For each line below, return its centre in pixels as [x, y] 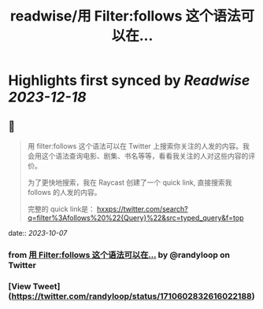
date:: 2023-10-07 [38, 233]
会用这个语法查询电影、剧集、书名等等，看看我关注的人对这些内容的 [138, 156]
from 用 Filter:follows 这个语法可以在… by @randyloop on [119, 255]
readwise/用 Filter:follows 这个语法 [126, 16]
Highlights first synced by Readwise [129, 81]
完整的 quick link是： [61, 209]
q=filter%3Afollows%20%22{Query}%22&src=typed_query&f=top [135, 218]
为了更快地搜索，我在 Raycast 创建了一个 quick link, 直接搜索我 [130, 182]
